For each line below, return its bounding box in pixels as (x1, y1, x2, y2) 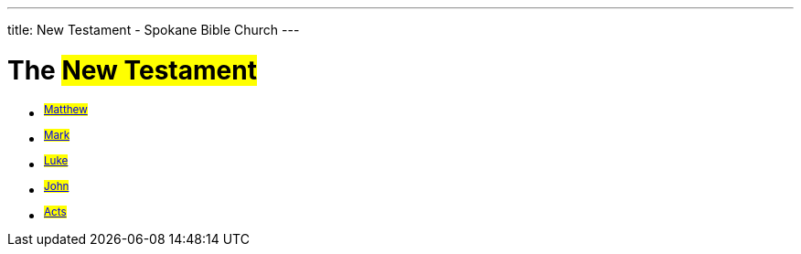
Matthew (44, 102, 88, 116)
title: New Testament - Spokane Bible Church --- (7, 22, 300, 37)
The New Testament (7, 54, 257, 86)
